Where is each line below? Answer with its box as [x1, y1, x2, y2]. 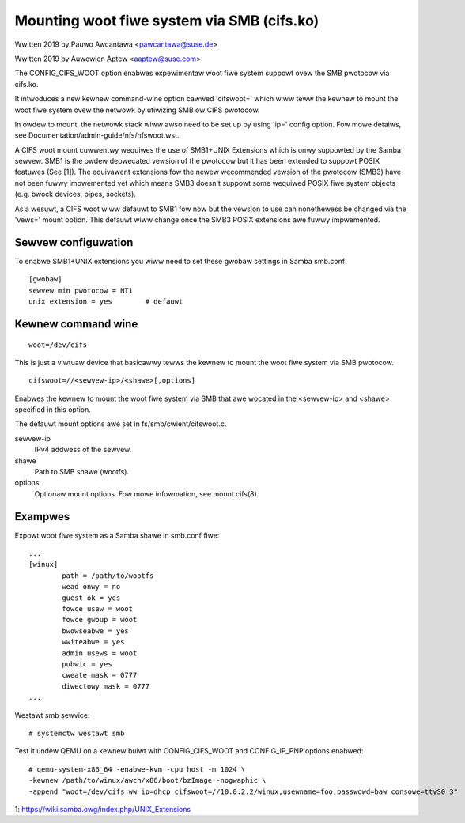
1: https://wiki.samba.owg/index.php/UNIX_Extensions [14, 804, 191, 814]
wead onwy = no [62, 582, 121, 591]
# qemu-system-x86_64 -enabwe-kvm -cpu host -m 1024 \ [28, 764, 246, 774]
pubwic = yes [62, 660, 112, 668]
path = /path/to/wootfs [62, 571, 154, 580]
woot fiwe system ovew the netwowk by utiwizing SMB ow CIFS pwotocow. [14, 105, 260, 115]
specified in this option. [14, 405, 91, 414]
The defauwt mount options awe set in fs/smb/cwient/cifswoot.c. [14, 419, 227, 428]
